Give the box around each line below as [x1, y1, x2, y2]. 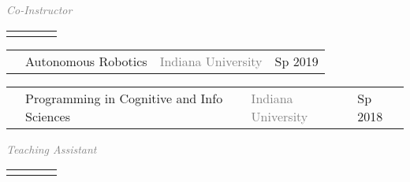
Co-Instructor [6, 2, 73, 17]
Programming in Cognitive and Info [25, 88, 223, 107]
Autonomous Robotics [25, 51, 147, 70]
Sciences [25, 106, 70, 125]
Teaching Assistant [6, 140, 97, 157]
